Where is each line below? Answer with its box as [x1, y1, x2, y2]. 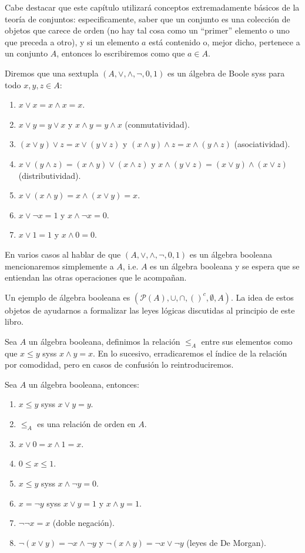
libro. [5, 315, 24, 328]
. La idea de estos [230, 291, 294, 303]
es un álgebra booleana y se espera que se [150, 259, 300, 272]
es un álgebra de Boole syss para [167, 66, 285, 79]
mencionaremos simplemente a [5, 259, 114, 272]
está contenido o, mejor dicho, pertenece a [149, 35, 300, 48]
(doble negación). [52, 517, 115, 529]
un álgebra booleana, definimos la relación [28, 335, 180, 347]
